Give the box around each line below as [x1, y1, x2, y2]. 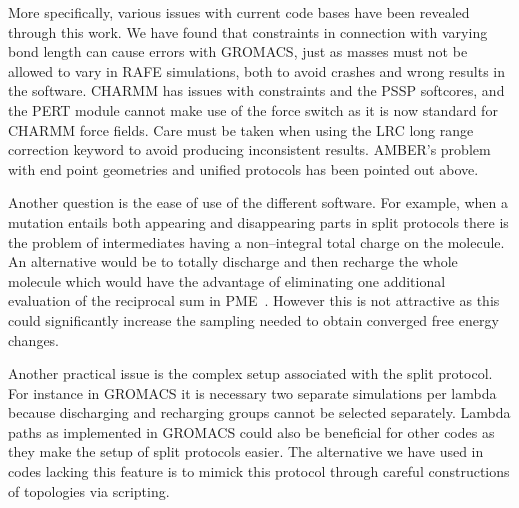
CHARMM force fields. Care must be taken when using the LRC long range [8, 119, 474, 140]
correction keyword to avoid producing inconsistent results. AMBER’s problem [8, 139, 491, 160]
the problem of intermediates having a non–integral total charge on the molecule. [8, 231, 505, 252]
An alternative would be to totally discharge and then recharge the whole [8, 251, 458, 272]
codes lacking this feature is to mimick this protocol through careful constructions [8, 461, 510, 482]
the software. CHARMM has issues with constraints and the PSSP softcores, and [8, 80, 505, 101]
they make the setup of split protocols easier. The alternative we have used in [8, 441, 484, 462]
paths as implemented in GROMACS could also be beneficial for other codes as [8, 421, 495, 442]
